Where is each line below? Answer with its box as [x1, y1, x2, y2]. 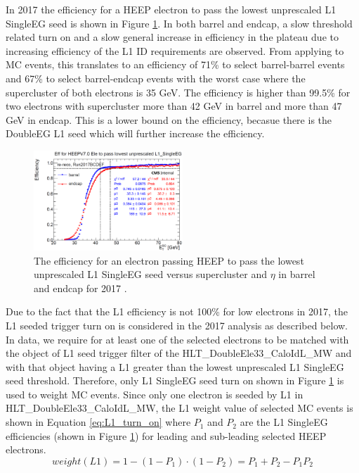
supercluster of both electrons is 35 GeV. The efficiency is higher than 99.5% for [6, 84, 351, 99]
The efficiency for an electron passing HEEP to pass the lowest [34, 253, 304, 267]
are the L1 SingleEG [240, 415, 328, 429]
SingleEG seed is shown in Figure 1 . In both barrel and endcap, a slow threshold [6, 15, 353, 30]
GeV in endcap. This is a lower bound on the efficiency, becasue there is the [6, 112, 332, 127]
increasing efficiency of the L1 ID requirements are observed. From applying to [6, 43, 344, 58]
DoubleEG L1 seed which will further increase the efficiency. [6, 126, 265, 141]
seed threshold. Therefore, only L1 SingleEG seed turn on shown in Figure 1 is [6, 373, 344, 388]
